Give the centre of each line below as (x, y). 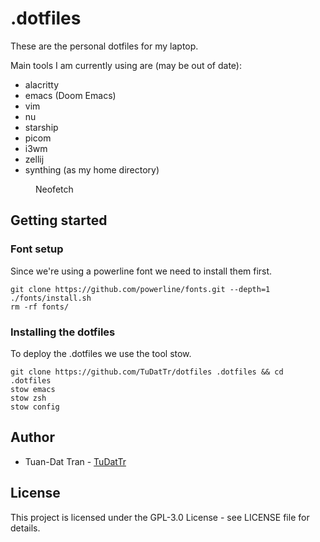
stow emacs (33, 389)
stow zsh (28, 398)
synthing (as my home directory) (92, 169)
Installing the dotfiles (63, 332)
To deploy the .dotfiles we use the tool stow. (101, 353)
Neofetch (54, 189)
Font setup (37, 249)
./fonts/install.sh (51, 298)
